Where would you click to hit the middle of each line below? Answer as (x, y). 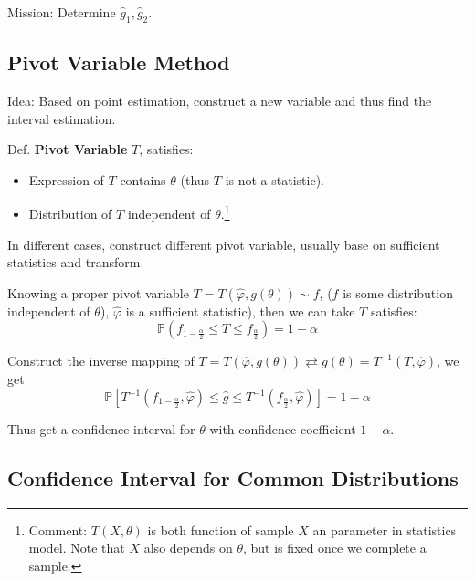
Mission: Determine (62, 12)
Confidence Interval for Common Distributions (233, 477)
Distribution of (70, 214)
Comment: (58, 529)
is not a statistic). (274, 179)
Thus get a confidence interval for (101, 429)
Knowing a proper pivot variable (98, 292)
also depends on (188, 548)
